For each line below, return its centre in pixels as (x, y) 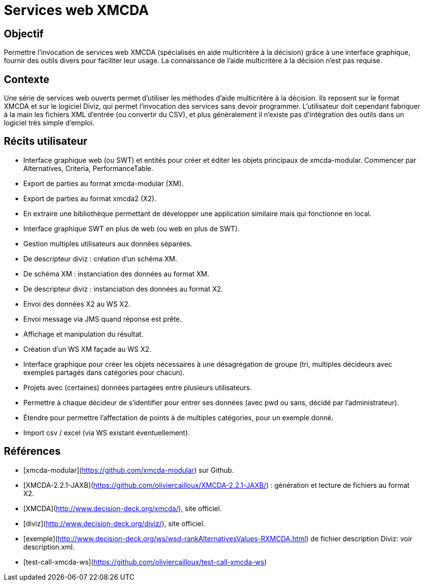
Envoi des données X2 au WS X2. (77, 304)
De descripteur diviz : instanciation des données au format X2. (123, 289)
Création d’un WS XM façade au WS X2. (87, 349)
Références (32, 451)
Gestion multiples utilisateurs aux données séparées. (108, 243)
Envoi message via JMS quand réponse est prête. (103, 319)
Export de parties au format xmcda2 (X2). (90, 198)
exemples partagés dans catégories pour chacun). (104, 372)
